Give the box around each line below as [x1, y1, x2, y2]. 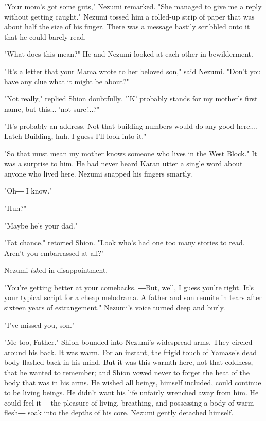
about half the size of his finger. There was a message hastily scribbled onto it [4, 21, 250, 32]
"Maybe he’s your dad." [4, 220, 78, 231]
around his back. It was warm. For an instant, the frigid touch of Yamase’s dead [4, 346, 257, 357]
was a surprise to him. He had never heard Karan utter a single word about [4, 158, 243, 169]
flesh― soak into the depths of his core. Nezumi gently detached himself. [4, 407, 234, 418]
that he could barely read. [4, 31, 86, 42]
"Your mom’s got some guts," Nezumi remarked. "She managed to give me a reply [4, 1, 262, 11]
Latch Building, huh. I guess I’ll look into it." [4, 130, 147, 141]
